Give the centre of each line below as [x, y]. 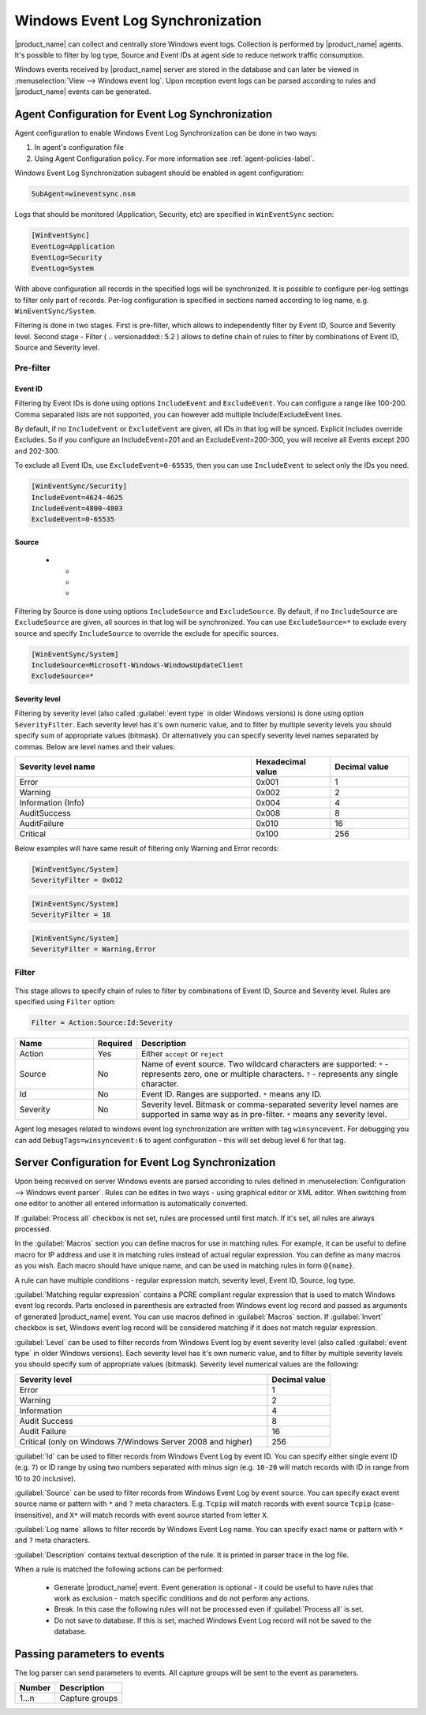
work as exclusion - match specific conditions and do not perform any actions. [182, 1598]
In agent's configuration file [79, 148]
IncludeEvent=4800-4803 [77, 508]
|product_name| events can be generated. [83, 92]
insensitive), [34, 1515]
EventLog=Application [73, 246]
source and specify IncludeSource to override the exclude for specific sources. [147, 633]
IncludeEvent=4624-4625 [77, 497]
